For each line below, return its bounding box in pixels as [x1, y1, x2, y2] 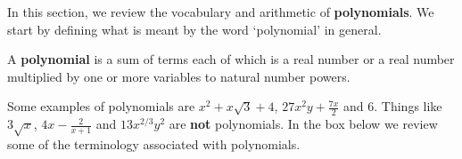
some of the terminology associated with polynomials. [7, 134, 301, 153]
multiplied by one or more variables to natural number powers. [7, 67, 351, 85]
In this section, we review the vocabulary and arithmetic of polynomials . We [7, 3, 434, 20]
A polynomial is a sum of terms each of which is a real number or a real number [7, 50, 455, 68]
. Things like [374, 97, 442, 115]
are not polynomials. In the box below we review [169, 115, 438, 133]
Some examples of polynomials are [7, 97, 195, 115]
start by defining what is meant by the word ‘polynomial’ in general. [7, 20, 382, 38]
